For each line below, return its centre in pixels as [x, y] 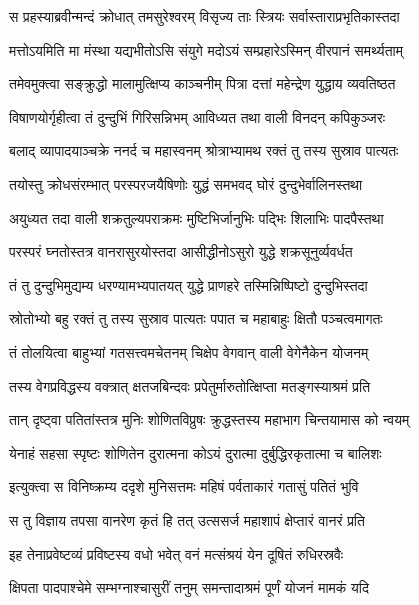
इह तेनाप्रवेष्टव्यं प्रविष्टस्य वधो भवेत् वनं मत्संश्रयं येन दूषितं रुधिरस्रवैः [176, 553]
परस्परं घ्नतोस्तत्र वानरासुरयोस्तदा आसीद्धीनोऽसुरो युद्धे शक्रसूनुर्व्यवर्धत [181, 251]
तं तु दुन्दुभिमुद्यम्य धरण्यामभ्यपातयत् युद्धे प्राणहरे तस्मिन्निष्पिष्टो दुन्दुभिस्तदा [188, 284]
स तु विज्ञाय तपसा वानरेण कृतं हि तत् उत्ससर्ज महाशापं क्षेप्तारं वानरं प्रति [187, 519]
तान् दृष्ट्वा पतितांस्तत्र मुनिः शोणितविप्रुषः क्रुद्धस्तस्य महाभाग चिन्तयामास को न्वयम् [209, 419]
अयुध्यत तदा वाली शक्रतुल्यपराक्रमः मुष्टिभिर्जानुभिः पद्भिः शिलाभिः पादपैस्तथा [196, 217]
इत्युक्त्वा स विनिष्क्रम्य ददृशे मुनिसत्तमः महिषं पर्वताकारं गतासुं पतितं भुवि [184, 486]
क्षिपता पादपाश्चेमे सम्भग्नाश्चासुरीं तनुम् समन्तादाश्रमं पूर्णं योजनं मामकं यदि [189, 587]
